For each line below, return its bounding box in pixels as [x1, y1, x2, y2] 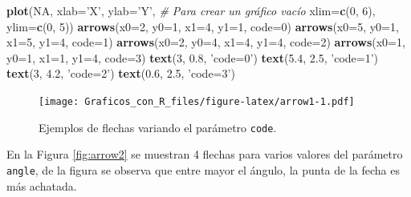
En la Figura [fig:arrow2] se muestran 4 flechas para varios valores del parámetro [6, 146, 403, 163]
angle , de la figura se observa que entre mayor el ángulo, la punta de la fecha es [6, 161, 400, 178]
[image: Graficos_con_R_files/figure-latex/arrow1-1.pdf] [39, 95, 355, 107]
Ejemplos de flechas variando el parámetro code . [39, 119, 277, 135]
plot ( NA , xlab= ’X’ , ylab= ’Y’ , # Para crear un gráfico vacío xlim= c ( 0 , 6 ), [6, 2, 376, 18]
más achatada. [6, 177, 77, 194]
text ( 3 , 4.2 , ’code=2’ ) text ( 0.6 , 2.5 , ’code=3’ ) [6, 65, 235, 82]
